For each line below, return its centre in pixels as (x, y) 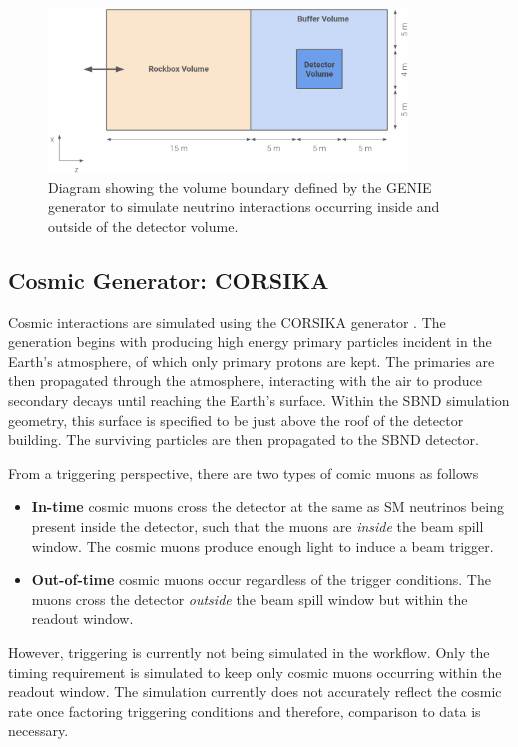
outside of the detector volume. (143, 225)
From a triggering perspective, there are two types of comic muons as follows (243, 472)
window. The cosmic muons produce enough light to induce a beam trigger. (262, 545)
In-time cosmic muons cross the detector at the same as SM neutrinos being (267, 506)
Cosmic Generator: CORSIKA (168, 279)
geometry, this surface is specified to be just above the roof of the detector (236, 419)
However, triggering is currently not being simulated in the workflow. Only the (249, 651)
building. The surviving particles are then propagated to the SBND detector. (243, 439)
